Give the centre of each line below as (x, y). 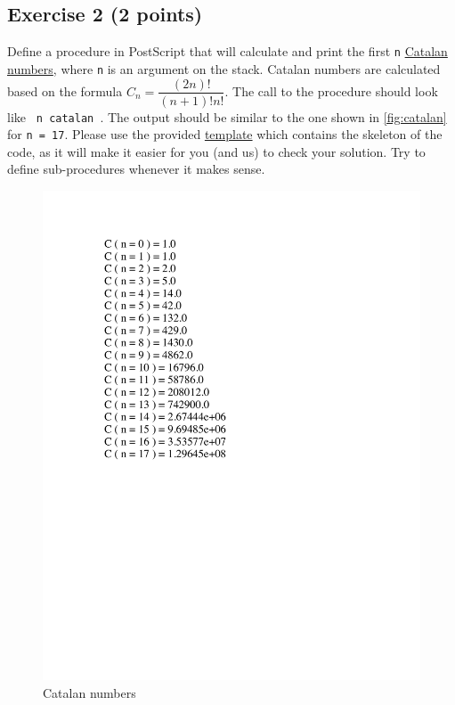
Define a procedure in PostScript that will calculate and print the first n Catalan (227, 51)
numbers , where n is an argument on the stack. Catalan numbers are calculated (224, 68)
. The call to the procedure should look (331, 90)
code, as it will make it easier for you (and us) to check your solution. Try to (216, 151)
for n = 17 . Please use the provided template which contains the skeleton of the (225, 134)
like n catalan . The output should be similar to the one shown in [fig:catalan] (227, 116)
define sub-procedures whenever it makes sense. (136, 169)
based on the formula (65, 90)
